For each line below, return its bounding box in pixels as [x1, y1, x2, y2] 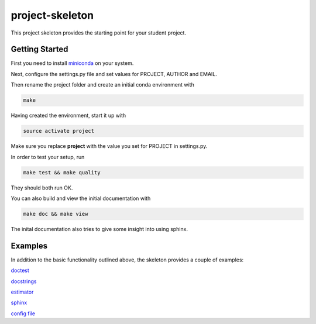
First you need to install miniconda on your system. [11, 60, 134, 67]
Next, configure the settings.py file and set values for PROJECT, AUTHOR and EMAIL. [11, 70, 218, 77]
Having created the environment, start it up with [11, 112, 126, 119]
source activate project [23, 127, 95, 135]
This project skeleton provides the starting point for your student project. [11, 29, 187, 36]
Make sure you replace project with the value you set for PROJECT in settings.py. [11, 143, 208, 150]
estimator [11, 288, 34, 295]
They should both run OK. [11, 184, 73, 191]
